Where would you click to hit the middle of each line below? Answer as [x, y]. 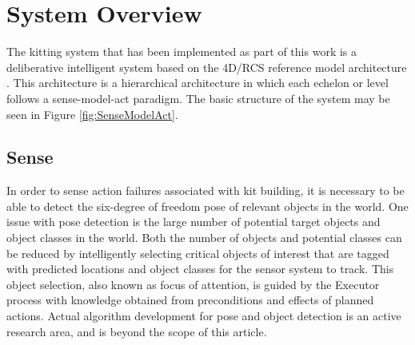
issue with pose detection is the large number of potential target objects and [194, 222]
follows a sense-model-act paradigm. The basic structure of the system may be [198, 98]
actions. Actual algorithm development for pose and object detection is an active [204, 316]
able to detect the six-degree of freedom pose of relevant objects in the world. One [207, 206]
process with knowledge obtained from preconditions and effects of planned [190, 300]
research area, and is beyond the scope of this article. [137, 331]
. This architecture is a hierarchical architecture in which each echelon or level [198, 83]
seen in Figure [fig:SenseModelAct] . [92, 114]
